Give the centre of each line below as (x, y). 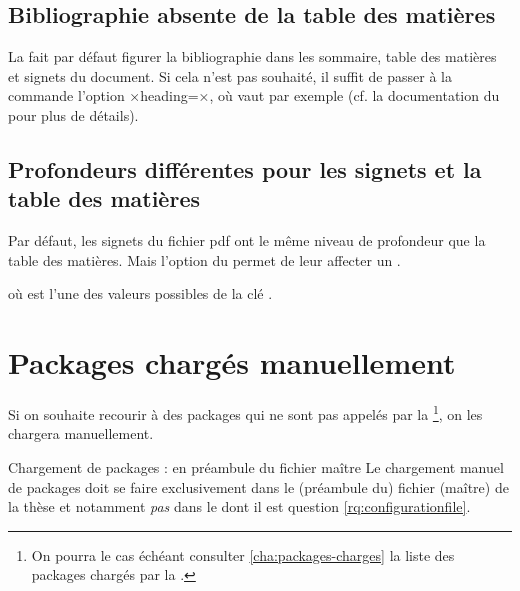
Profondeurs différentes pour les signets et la (245, 168)
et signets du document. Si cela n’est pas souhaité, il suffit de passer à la (230, 75)
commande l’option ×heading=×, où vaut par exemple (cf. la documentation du (254, 95)
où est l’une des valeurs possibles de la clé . (140, 293)
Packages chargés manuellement (232, 362)
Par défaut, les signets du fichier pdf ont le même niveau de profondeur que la (247, 240)
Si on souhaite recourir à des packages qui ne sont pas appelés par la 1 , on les (245, 412)
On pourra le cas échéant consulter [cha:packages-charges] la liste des (243, 554)
